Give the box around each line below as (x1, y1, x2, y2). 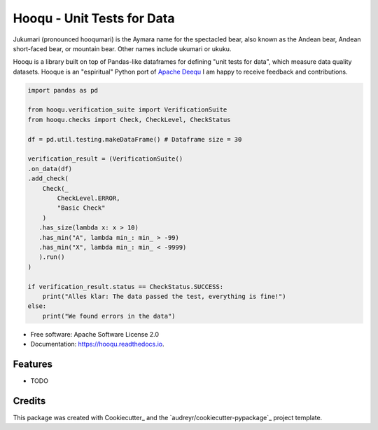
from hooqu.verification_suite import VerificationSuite (27, 106, 227, 114)
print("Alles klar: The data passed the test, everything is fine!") (42, 292, 286, 300)
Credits (13, 395, 46, 407)
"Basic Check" (57, 204, 106, 212)
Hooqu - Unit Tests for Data (13, 11, 175, 26)
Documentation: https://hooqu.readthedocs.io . (30, 340, 164, 349)
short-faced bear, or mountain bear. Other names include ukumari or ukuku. (13, 44, 232, 53)
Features (13, 358, 52, 370)
